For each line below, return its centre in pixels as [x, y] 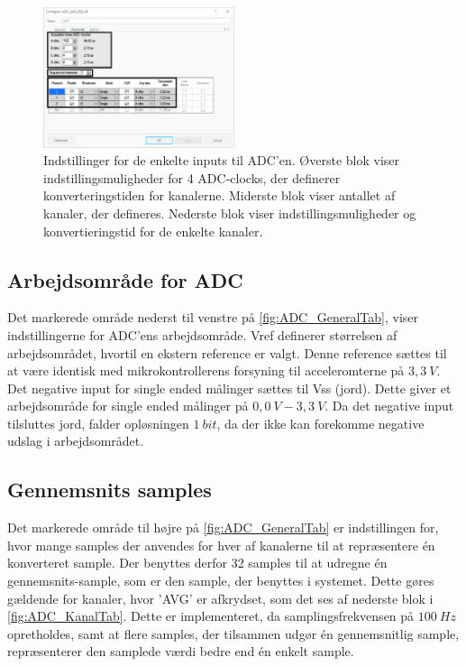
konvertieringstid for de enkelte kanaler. [153, 231]
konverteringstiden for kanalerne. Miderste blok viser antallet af [219, 195]
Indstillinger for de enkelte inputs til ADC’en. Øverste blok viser [222, 160]
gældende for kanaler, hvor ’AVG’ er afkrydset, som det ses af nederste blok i [220, 598]
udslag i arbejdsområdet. [76, 441]
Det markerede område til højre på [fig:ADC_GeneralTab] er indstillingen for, [223, 527]
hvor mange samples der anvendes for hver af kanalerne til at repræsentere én [221, 545]
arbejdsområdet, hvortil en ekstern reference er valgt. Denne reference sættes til [227, 352]
